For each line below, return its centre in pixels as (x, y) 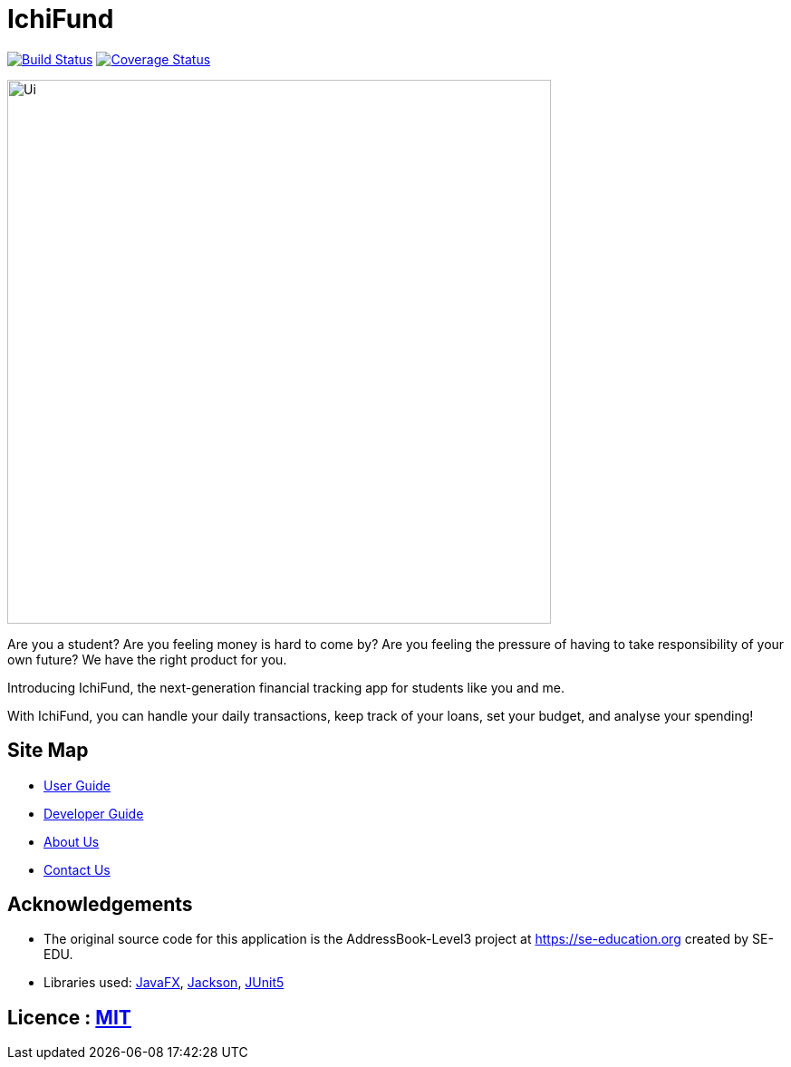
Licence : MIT (69, 1017)
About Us (72, 841)
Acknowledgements (100, 905)
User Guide (77, 785)
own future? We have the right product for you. (147, 659)
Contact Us (77, 869)
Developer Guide (94, 813)
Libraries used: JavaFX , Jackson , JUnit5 (164, 983)
